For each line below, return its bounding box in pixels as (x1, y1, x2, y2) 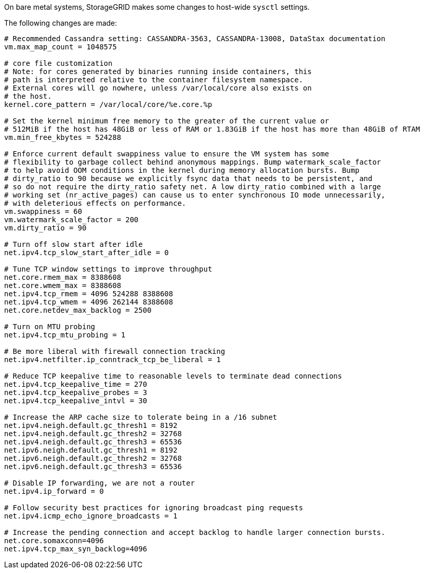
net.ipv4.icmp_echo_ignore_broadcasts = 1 (4, 512, 178, 520)
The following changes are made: (4, 19, 117, 27)
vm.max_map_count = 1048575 (4, 43, 117, 51)
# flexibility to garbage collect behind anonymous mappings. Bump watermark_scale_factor (4, 158, 381, 166)
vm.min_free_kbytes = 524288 (4, 133, 121, 141)
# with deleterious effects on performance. (4, 199, 187, 207)
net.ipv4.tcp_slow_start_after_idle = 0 (4, 248, 169, 257)
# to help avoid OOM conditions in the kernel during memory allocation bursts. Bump (4, 166, 360, 174)
